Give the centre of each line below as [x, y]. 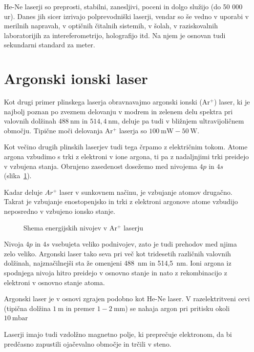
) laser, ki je [232, 102]
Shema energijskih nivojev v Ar [70, 227]
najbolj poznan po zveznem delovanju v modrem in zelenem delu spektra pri [118, 111]
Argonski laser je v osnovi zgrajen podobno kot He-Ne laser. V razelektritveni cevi [127, 299]
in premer [80, 308]
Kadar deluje [23, 192]
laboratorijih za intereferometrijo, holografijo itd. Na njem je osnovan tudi [115, 35]
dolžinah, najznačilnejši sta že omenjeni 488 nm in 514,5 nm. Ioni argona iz [118, 263]
